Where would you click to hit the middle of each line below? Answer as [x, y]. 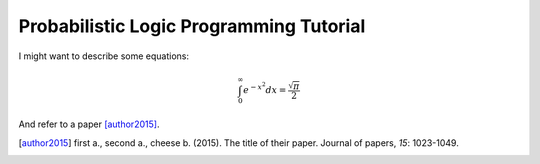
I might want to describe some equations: [104, 56]
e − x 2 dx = [265, 88]
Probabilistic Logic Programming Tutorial [192, 26]
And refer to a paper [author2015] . [89, 124]
